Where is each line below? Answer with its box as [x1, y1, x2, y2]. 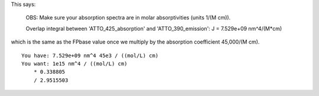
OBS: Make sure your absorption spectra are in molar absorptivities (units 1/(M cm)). [25, 14, 231, 21]
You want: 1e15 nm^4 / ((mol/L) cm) [21, 60, 128, 67]
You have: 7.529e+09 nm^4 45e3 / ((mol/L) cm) [21, 52, 159, 59]
